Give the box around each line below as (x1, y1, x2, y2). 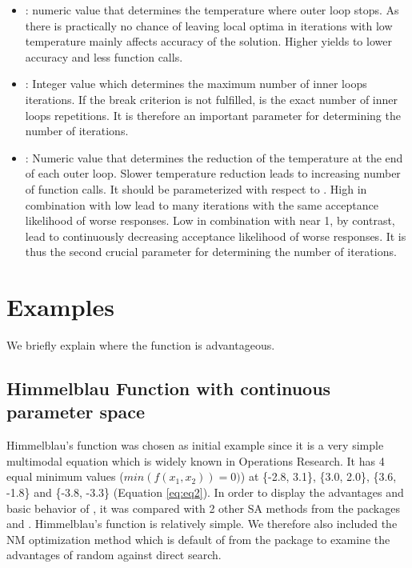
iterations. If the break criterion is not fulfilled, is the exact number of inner (25, 90, 398, 107)
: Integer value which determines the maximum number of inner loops (25, 75, 367, 92)
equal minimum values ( (6, 468, 124, 485)
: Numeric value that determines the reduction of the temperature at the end (25, 149, 403, 166)
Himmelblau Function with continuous (6, 376, 331, 401)
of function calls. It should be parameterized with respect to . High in (25, 180, 367, 197)
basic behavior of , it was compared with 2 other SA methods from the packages (6, 499, 400, 516)
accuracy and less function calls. (25, 48, 183, 65)
